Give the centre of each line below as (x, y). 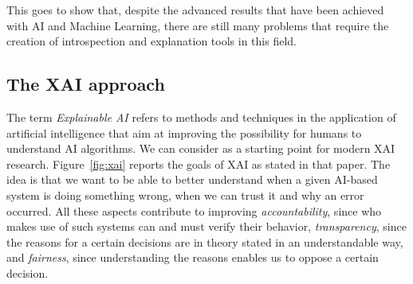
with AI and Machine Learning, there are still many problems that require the (198, 25)
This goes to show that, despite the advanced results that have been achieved (195, 10)
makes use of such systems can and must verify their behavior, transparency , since (206, 226)
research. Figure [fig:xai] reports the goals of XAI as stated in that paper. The (199, 163)
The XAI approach (86, 84)
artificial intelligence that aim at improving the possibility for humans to (184, 132)
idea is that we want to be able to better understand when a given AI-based (192, 179)
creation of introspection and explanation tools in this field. (151, 41)
